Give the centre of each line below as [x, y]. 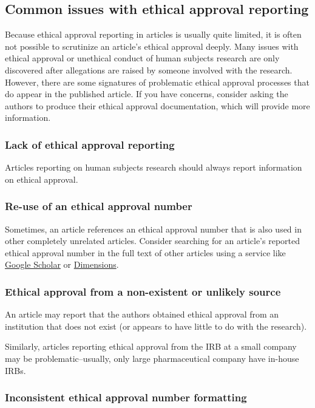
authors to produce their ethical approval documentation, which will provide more [157, 105]
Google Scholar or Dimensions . [62, 264]
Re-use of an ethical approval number [99, 206]
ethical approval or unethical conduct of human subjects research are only [142, 58]
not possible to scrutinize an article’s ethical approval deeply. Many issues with [152, 46]
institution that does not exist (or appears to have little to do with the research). [156, 326]
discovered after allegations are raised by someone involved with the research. [149, 70]
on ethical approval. [42, 179]
